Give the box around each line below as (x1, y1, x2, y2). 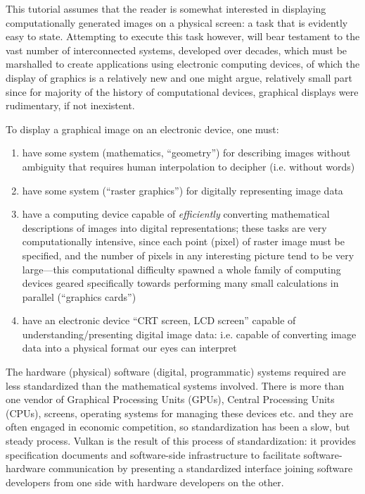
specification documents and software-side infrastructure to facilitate (6, 447, 300, 462)
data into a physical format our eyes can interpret (22, 340, 237, 355)
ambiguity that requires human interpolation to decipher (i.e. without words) (22, 159, 355, 173)
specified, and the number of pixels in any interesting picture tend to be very (22, 247, 354, 262)
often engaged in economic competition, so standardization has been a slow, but (6, 419, 350, 434)
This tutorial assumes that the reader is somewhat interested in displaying (6, 1, 326, 16)
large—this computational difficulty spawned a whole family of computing (22, 261, 341, 276)
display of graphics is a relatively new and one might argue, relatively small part (6, 70, 352, 85)
